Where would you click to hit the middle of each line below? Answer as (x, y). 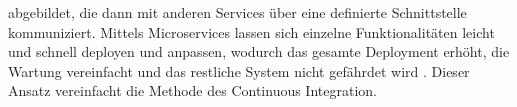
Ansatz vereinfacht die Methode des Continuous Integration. (192, 90)
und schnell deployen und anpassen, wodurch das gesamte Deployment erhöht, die (259, 51)
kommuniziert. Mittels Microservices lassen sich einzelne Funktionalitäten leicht (251, 31)
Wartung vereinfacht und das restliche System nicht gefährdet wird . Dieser (239, 70)
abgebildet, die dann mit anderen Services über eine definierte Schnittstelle (237, 12)
